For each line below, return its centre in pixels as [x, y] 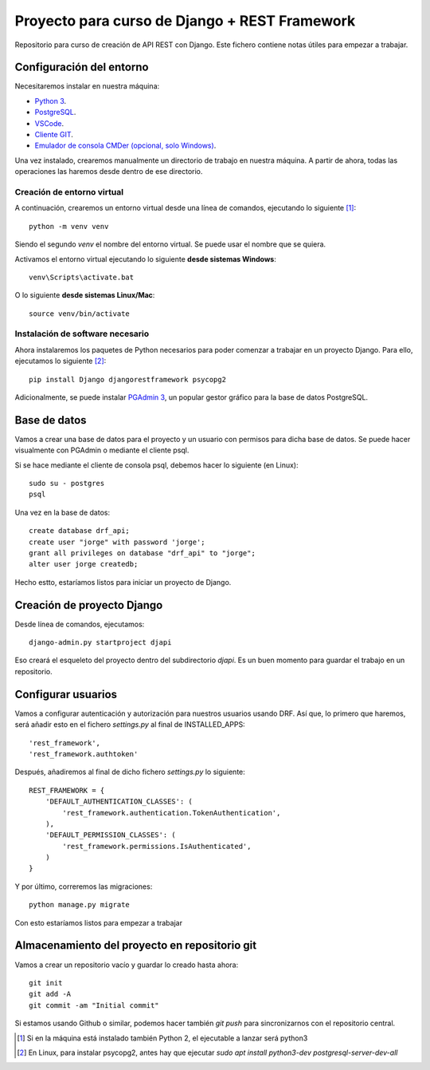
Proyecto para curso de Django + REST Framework [185, 21]
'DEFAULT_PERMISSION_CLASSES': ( [111, 835]
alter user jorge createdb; [84, 564]
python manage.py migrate [80, 905]
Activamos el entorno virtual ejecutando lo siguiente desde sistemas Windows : [145, 259]
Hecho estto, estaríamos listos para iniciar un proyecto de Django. [123, 582]
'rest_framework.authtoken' [84, 754]
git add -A [50, 994]
